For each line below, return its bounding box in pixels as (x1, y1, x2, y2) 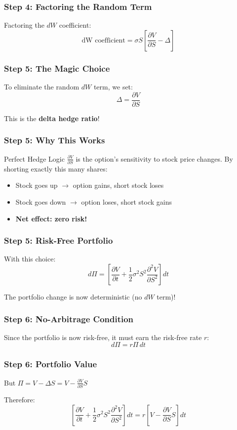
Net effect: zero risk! (15, 213, 87, 223)
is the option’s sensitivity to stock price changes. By (76, 153, 233, 164)
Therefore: (4, 394, 35, 404)
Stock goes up (15, 180, 58, 190)
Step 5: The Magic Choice (4, 62, 110, 74)
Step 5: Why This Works (4, 134, 105, 146)
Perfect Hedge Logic (4, 153, 65, 164)
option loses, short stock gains (81, 197, 172, 207)
